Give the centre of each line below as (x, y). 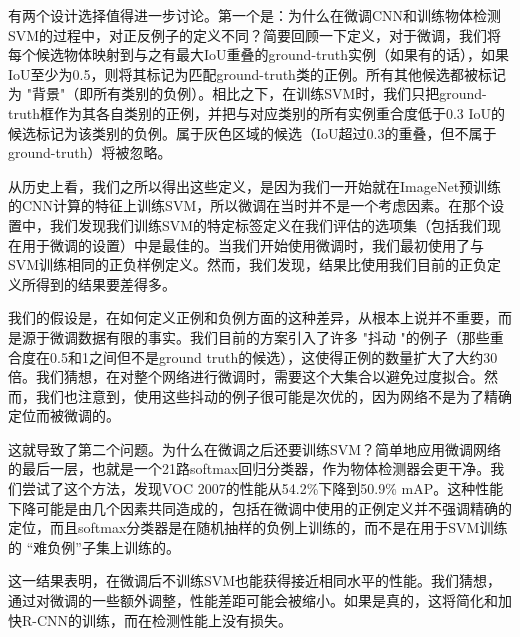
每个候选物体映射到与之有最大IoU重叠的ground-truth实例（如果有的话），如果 (259, 54)
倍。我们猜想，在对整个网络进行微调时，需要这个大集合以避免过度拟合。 (246, 376)
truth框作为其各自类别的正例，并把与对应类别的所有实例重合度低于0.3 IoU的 (257, 112)
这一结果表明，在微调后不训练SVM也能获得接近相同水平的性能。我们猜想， (255, 580)
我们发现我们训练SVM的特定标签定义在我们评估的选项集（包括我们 (268, 224)
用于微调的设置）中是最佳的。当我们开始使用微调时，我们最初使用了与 (252, 244)
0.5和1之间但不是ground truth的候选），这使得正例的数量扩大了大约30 (273, 356)
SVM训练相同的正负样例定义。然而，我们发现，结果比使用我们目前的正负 (248, 264)
